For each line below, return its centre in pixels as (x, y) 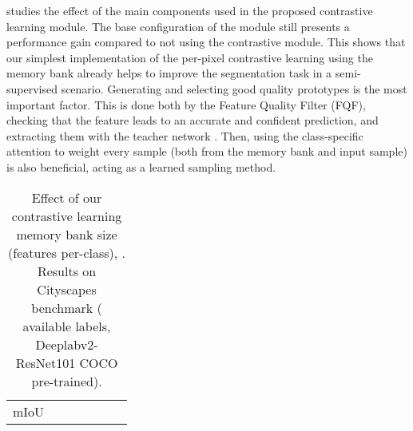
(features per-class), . (67, 252)
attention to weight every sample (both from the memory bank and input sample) (207, 151)
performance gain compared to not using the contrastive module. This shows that (206, 42)
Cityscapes (67, 289)
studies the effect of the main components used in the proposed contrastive (190, 10)
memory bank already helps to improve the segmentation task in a (169, 73)
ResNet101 (46, 362)
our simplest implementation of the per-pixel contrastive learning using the (190, 57)
